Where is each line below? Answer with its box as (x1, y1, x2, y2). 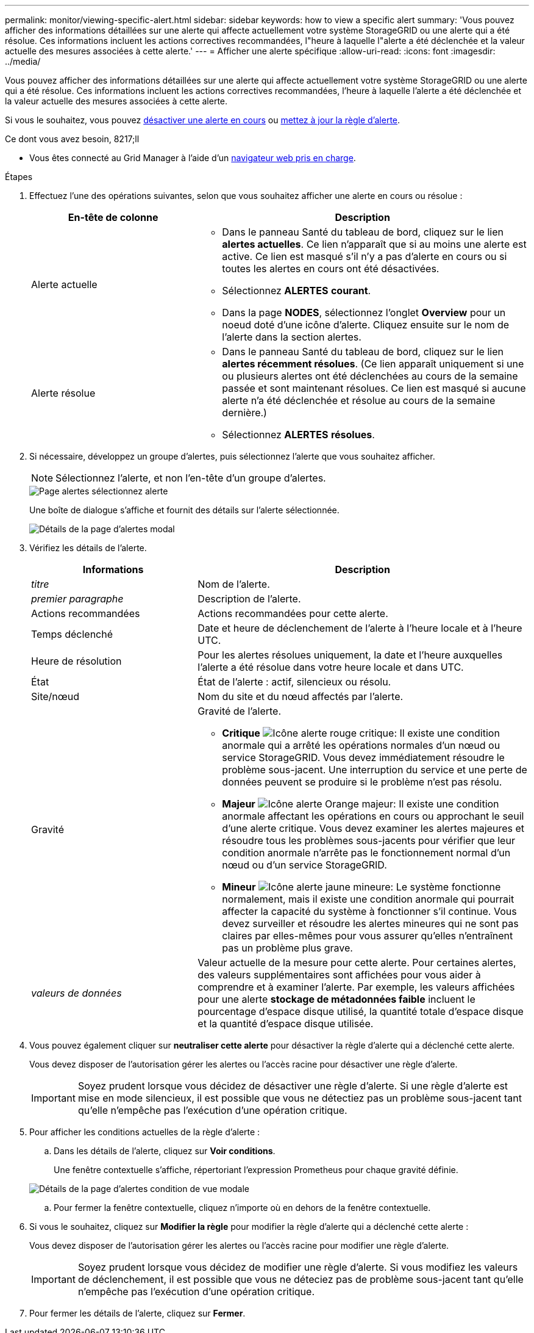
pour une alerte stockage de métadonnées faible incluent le (198, 993, 475, 1005)
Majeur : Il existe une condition (222, 798, 499, 810)
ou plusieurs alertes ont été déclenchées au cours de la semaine (222, 370, 518, 382)
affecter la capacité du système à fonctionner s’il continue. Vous (222, 905, 517, 917)
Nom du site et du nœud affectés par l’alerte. (198, 690, 404, 703)
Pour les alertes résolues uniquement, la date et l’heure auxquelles (198, 649, 503, 661)
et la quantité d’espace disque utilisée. (198, 1017, 374, 1030)
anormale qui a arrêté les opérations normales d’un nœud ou (222, 739, 500, 751)
